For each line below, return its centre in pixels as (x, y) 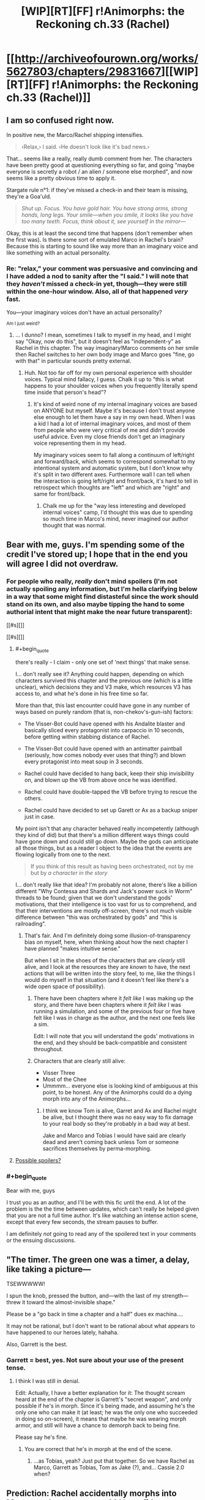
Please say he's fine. (41, 1437)
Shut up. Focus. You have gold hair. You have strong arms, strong (104, 208)
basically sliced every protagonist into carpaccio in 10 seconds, (104, 730)
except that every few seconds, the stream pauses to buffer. (82, 1222)
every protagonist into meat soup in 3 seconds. (84, 761)
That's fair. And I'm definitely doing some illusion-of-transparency (107, 935)
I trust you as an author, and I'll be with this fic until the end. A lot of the (96, 1203)
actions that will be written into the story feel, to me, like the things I (110, 973)
